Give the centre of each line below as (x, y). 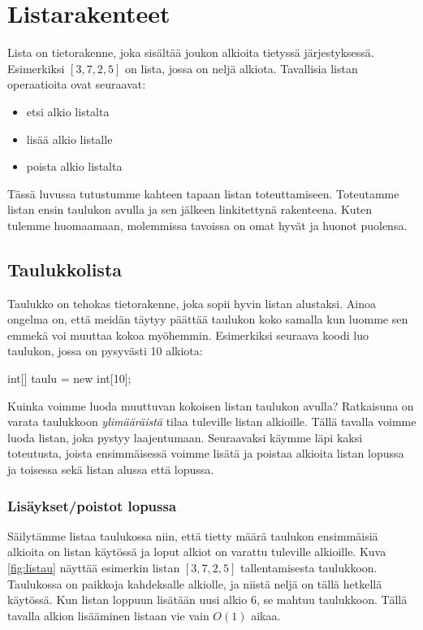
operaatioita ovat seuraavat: (77, 84)
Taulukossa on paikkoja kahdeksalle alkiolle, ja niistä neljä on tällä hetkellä (195, 583)
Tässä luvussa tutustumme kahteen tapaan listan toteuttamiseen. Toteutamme (203, 193)
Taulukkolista (65, 269)
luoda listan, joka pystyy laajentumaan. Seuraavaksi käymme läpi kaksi (185, 437)
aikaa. (266, 615)
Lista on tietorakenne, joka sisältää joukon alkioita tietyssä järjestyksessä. (191, 52)
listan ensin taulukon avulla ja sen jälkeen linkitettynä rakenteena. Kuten (190, 209)
